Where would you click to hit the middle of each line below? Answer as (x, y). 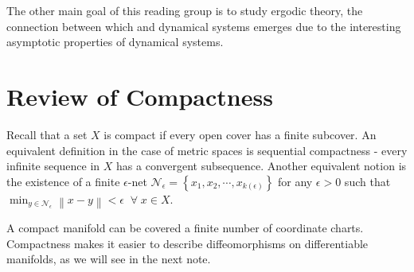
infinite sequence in (53, 166)
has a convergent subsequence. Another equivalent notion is (262, 166)
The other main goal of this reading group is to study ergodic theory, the (185, 10)
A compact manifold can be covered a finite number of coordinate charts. (185, 228)
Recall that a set (47, 134)
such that (367, 181)
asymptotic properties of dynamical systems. (115, 42)
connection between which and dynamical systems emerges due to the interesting (204, 26)
